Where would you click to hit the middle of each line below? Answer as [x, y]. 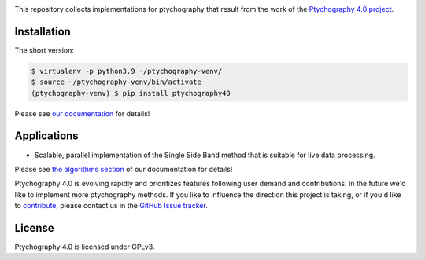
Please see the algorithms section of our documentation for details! [124, 169]
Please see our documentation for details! [82, 113]
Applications [46, 136]
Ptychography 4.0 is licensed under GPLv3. [85, 247]
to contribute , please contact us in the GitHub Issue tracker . [111, 206]
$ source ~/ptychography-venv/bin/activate [116, 82]
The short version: [44, 50]
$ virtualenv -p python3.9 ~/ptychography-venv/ [127, 71]
